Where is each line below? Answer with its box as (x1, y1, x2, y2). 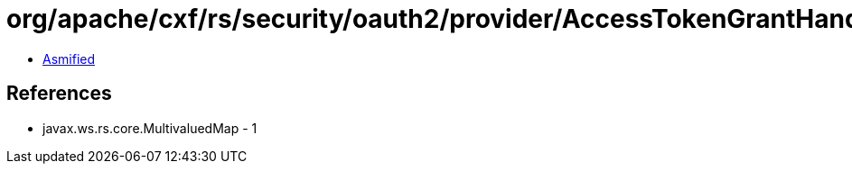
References (6, 82, 112, 105)
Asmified (42, 50, 96, 67)
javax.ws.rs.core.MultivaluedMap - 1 (42, 120, 257, 136)
